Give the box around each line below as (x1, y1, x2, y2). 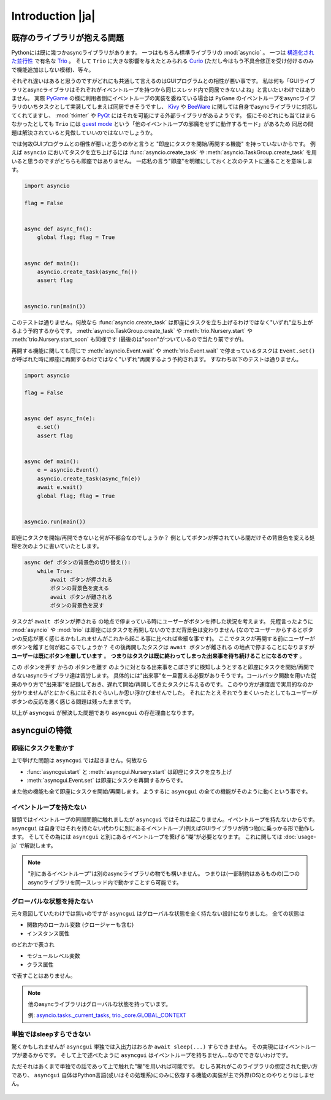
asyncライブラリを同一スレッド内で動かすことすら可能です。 (28, 878, 182, 886)
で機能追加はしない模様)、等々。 (11, 66, 94, 73)
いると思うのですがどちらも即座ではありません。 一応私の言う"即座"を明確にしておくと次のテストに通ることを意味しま (11, 157, 313, 165)
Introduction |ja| (11, 9, 96, 23)
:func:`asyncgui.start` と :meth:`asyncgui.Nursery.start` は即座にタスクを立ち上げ (26, 768, 232, 775)
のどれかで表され (11, 941, 55, 948)
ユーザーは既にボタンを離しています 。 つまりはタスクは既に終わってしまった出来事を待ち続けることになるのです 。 (11, 652, 305, 660)
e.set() (37, 424, 61, 431)
